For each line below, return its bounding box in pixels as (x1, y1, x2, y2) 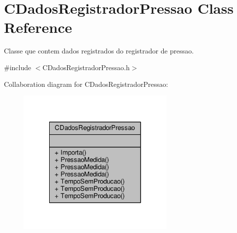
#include (4, 62, 31, 72)
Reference (4, 17, 72, 37)
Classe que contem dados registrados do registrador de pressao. (4, 46, 194, 56)
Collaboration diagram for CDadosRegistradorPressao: (4, 78, 168, 89)
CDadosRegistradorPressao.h (42, 62, 130, 72)
